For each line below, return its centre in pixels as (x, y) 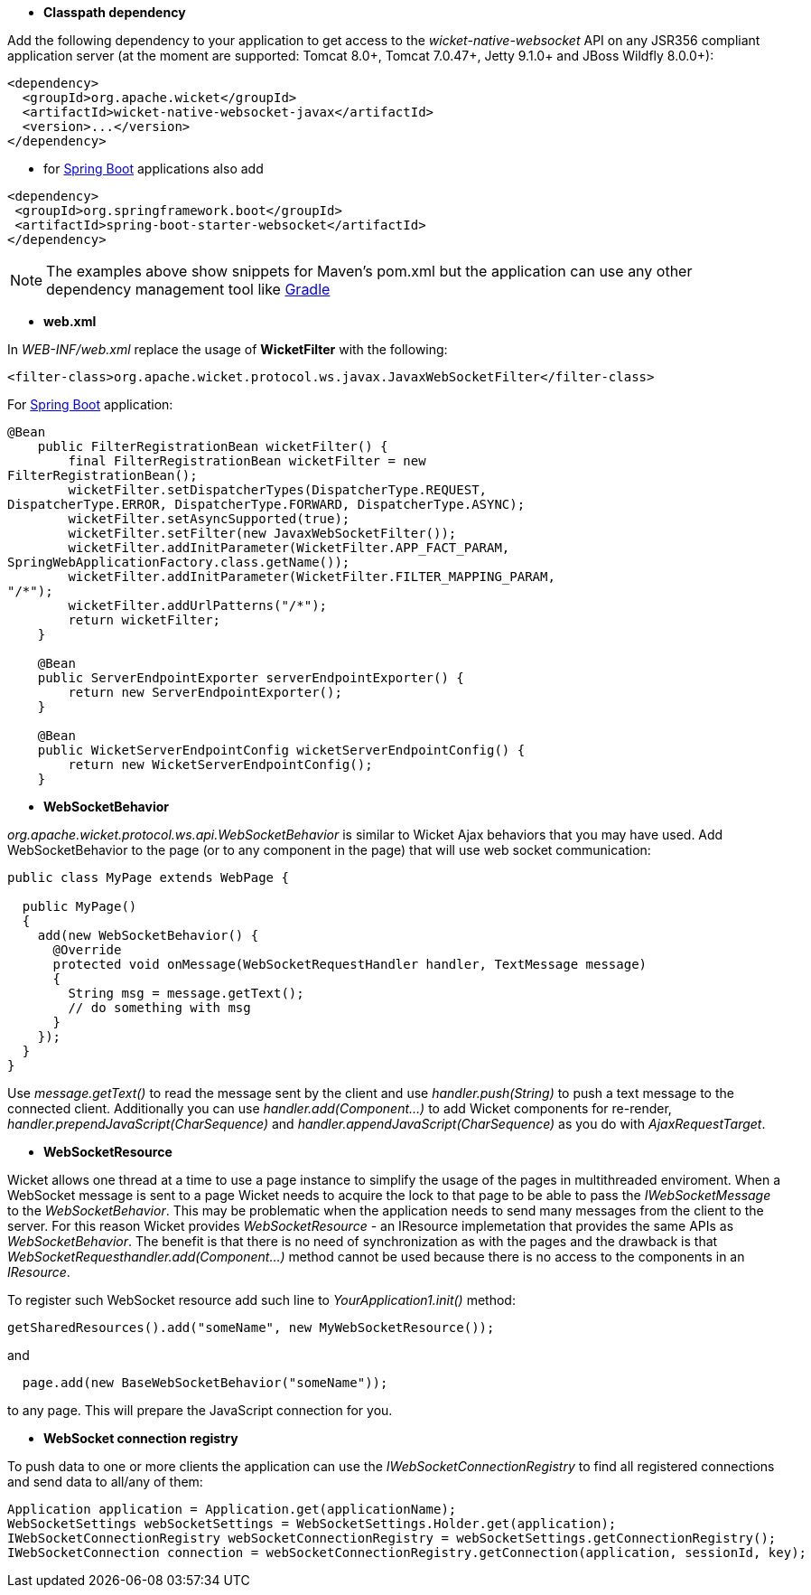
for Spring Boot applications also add (154, 169)
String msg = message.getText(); (186, 993)
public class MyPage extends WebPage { (148, 877)
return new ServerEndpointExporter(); (205, 692)
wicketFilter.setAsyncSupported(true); (209, 519)
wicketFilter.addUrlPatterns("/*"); (198, 605)
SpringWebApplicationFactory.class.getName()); (179, 562)
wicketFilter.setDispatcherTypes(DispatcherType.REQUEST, (278, 490)
